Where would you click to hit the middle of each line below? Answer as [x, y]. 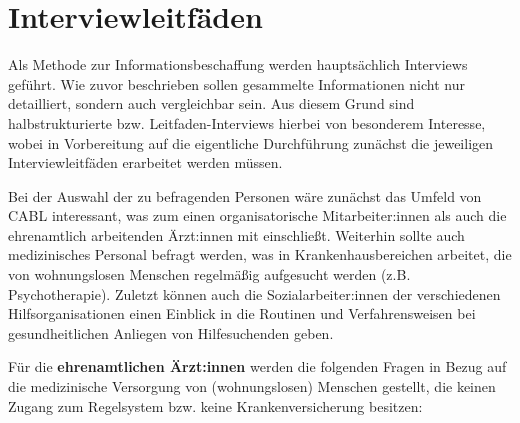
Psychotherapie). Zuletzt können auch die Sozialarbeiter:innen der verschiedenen [254, 293]
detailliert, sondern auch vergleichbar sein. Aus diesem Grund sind [211, 103]
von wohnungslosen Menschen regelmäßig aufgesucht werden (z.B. [209, 274]
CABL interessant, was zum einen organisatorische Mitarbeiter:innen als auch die [257, 215]
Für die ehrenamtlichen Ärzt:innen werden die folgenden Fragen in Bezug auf [257, 366]
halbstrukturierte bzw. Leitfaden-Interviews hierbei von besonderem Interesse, [247, 122]
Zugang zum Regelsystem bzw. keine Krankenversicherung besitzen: [215, 405]
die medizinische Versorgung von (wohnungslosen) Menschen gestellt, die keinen [252, 386]
